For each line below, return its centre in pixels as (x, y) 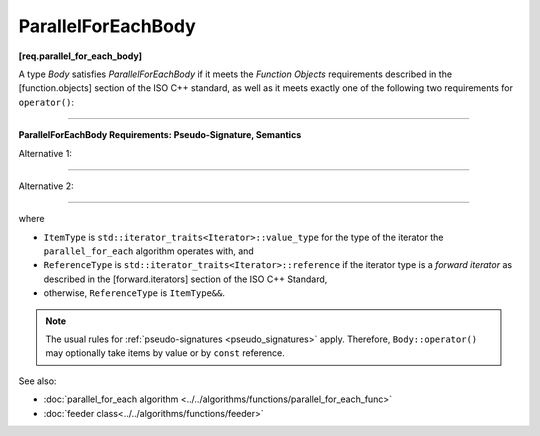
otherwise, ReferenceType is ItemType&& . (134, 293)
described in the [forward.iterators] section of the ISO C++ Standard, (185, 279)
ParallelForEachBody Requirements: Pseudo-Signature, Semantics (160, 135)
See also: (37, 381)
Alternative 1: (45, 153)
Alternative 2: (46, 186)
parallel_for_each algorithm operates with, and (148, 251)
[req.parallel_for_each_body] (80, 56)
